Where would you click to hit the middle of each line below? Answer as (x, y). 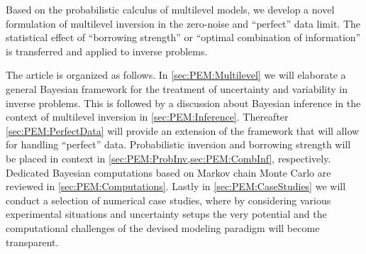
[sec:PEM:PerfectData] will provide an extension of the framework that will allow (183, 130)
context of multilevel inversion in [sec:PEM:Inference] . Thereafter (147, 117)
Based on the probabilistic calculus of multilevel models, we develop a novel (170, 9)
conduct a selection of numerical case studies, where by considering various (168, 200)
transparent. (32, 242)
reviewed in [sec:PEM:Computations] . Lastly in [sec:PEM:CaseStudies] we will (176, 186)
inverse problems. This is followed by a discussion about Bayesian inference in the (183, 103)
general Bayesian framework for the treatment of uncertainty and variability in (177, 88)
